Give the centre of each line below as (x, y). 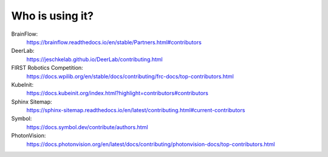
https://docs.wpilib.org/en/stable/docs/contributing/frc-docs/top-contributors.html (130, 76)
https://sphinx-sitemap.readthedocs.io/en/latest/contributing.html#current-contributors (136, 110)
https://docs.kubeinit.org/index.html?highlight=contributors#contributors (118, 93)
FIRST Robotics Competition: (47, 68)
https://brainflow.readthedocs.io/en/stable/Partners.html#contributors (114, 42)
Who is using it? (53, 16)
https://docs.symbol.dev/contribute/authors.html (87, 127)
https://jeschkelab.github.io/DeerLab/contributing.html (95, 59)
